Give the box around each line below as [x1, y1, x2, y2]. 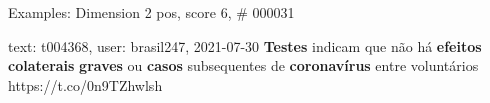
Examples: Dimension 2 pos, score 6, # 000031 [8, 2, 295, 22]
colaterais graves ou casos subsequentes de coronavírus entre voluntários [8, 55, 479, 76]
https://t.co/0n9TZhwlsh [8, 74, 163, 95]
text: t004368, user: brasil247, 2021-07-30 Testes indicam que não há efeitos [8, 35, 482, 56]
